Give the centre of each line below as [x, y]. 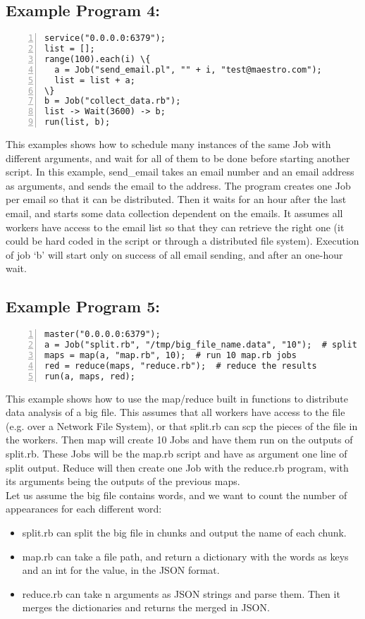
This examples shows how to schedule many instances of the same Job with [168, 144]
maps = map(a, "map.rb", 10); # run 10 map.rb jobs [171, 355]
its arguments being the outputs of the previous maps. [123, 481]
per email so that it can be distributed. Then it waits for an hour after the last [176, 199]
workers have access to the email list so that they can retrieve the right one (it [175, 227]
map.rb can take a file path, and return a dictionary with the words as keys [185, 556]
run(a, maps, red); [90, 376]
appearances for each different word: [84, 509]
